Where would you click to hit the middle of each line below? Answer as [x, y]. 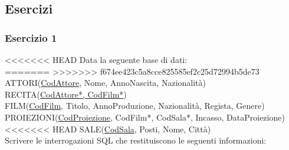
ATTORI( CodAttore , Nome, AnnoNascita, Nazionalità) [105, 83]
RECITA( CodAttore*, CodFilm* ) [66, 94]
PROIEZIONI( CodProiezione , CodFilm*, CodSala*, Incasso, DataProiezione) [145, 117]
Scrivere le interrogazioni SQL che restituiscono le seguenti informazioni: [136, 140]
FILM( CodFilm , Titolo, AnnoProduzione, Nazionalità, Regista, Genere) [135, 106]
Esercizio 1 [31, 37]
